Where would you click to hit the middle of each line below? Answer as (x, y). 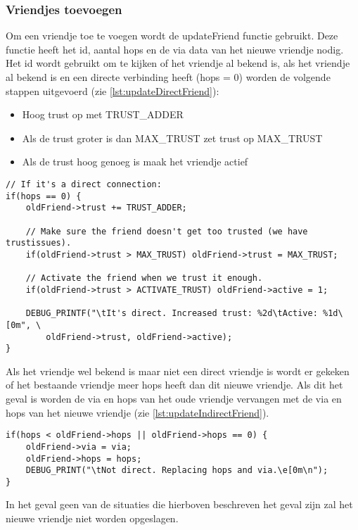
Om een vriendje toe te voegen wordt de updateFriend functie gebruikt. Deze (172, 36)
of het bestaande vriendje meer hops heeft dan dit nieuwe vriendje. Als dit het (174, 385)
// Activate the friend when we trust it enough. (144, 278)
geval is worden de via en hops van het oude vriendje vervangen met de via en (174, 398)
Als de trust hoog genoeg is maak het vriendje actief (135, 162)
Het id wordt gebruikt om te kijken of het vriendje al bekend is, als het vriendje (178, 63)
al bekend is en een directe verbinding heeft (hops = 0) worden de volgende (168, 77)
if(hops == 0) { (44, 196)
